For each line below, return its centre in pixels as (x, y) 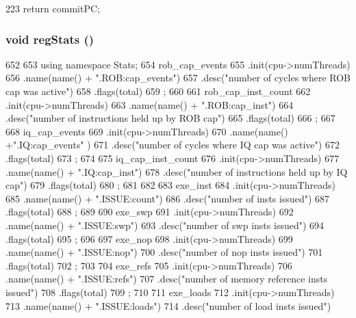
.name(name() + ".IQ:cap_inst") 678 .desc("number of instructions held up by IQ (177, 171)
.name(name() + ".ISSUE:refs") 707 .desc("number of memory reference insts (167, 279)
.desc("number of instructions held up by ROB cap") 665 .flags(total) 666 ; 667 (170, 118)
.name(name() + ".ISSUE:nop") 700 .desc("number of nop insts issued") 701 (164, 252)
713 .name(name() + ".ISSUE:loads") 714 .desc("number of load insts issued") (168, 305)
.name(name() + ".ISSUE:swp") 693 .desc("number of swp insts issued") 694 (165, 225)
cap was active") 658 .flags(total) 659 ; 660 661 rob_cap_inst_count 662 (158, 91)
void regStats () (50, 39)
